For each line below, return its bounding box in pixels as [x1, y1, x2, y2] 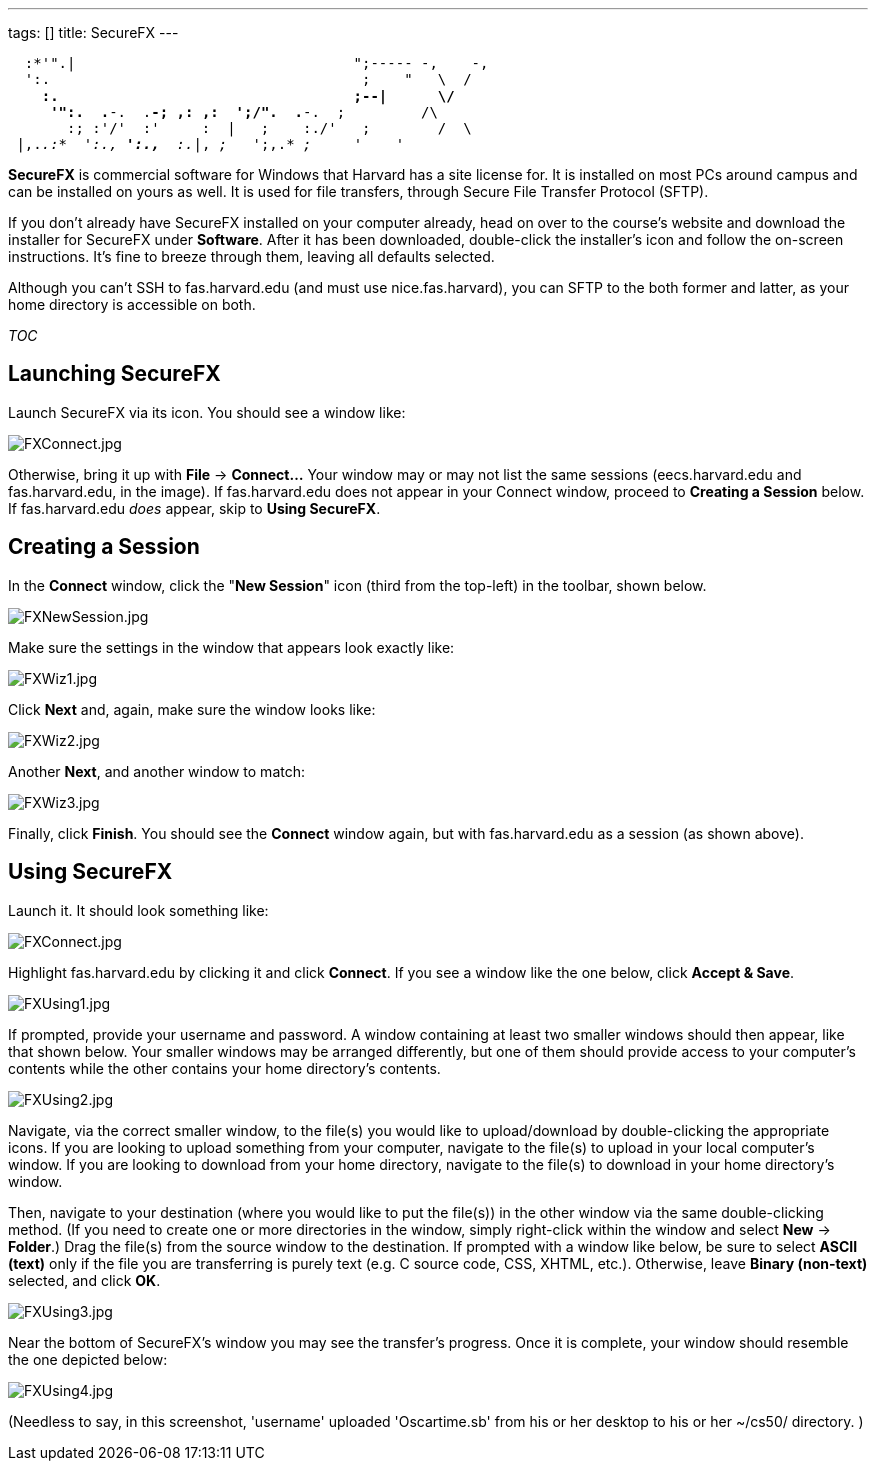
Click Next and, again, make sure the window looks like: [8, 700, 376, 718]
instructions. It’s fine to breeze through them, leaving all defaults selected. [8, 248, 495, 265]
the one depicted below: [8, 1350, 168, 1368]
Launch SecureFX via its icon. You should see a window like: [8, 403, 406, 421]
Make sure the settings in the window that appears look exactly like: [8, 638, 455, 656]
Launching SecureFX [8, 361, 221, 387]
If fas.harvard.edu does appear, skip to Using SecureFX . [8, 499, 381, 517]
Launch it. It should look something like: [8, 901, 269, 919]
